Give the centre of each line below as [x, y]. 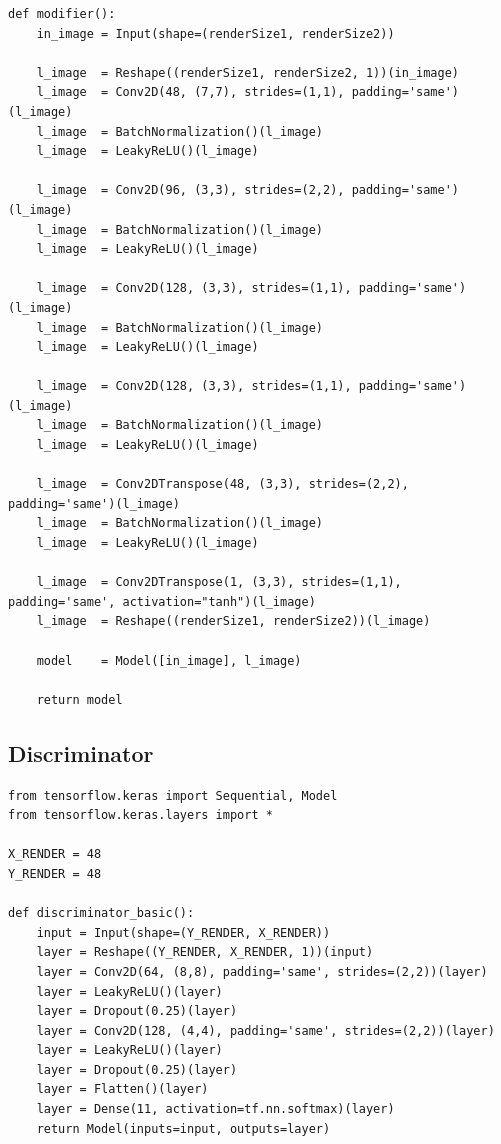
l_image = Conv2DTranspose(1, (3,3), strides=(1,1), [219, 582]
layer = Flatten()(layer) [122, 1089]
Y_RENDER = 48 [55, 873]
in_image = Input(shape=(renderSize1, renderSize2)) [215, 33]
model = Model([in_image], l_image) [169, 660]
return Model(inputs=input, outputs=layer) [183, 1128]
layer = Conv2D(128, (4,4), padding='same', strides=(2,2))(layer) [265, 1030]
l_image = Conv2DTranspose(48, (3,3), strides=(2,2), [222, 484]
